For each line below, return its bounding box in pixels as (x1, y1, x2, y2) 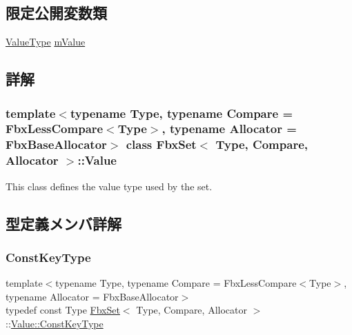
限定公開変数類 (6, 2, 107, 23)
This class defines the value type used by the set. (6, 179, 213, 193)
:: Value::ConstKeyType (6, 316, 104, 330)
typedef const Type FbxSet (6, 303, 120, 317)
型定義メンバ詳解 (6, 212, 121, 234)
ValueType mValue (6, 34, 86, 49)
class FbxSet (126, 136, 197, 153)
